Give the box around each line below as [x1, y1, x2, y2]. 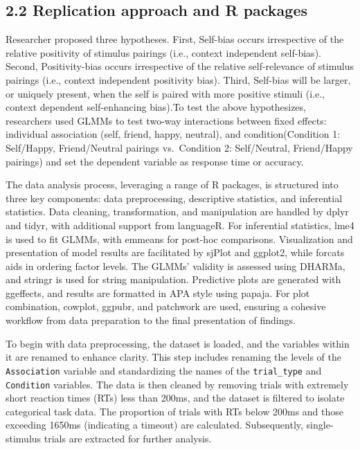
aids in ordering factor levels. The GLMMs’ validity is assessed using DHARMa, [6, 258, 345, 273]
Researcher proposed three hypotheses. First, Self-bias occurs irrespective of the [6, 32, 344, 46]
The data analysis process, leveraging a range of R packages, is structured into [6, 177, 339, 192]
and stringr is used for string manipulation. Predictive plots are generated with [6, 272, 341, 287]
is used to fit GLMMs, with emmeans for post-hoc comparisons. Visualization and [6, 231, 353, 246]
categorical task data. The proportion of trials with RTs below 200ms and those [6, 404, 344, 418]
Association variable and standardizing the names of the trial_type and [6, 363, 322, 377]
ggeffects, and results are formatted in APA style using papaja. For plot [6, 285, 310, 300]
